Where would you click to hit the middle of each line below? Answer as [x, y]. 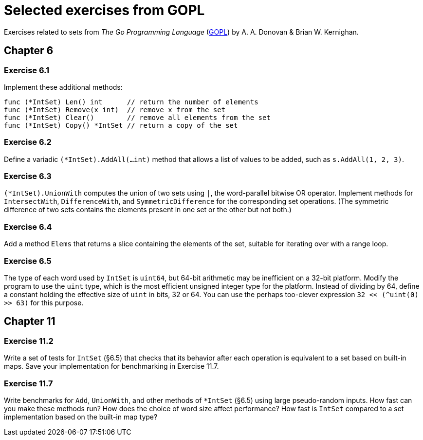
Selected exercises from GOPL [104, 10]
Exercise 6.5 [28, 261]
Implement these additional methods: [63, 87]
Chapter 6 [29, 51]
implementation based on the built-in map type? [81, 417]
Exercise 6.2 [28, 142]
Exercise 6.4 [28, 227]
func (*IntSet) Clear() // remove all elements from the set [137, 117]
